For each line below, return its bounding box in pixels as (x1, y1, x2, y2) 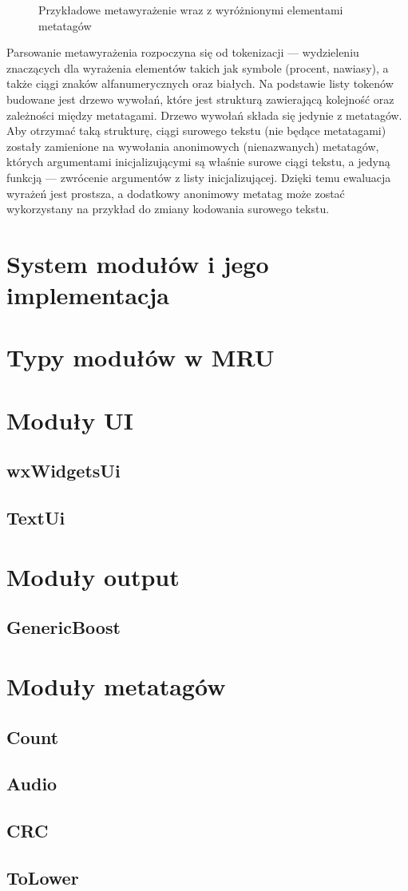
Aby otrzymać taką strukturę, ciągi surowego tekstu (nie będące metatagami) (6, 122, 386, 139)
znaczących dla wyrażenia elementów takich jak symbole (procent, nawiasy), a (6, 59, 389, 76)
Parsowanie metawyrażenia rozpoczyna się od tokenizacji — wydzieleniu (6, 44, 359, 61)
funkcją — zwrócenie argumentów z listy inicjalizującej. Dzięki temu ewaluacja (6, 168, 391, 185)
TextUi (6, 505, 65, 530)
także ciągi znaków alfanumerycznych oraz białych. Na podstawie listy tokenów (6, 75, 394, 92)
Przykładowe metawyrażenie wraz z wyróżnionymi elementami (38, 2, 343, 18)
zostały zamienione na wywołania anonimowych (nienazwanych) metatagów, (6, 137, 379, 154)
